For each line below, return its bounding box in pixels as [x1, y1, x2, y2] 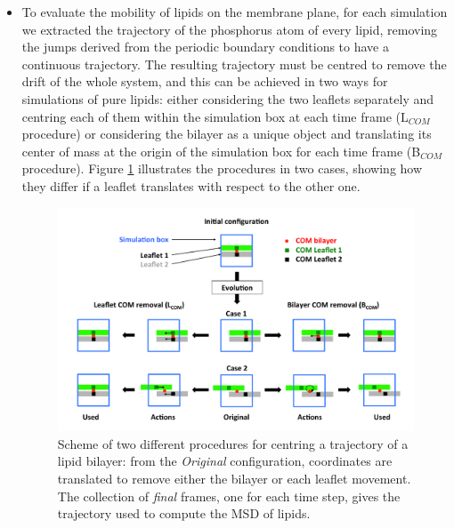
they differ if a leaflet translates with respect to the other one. [21, 176, 361, 195]
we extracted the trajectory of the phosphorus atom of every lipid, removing [21, 20, 438, 38]
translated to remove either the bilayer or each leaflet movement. [57, 469, 411, 487]
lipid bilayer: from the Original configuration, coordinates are [57, 452, 393, 470]
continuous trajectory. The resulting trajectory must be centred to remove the [21, 54, 447, 73]
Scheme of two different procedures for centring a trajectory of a [57, 434, 409, 452]
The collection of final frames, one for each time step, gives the [57, 486, 401, 505]
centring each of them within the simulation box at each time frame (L [21, 107, 409, 125]
